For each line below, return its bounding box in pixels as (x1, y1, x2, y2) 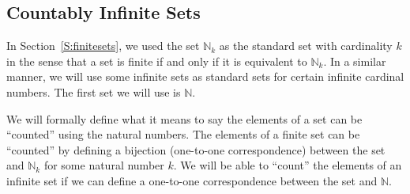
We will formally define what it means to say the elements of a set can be (6, 110, 363, 127)
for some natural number (43, 157, 164, 173)
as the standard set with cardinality (219, 37, 393, 54)
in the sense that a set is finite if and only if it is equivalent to (6, 52, 307, 69)
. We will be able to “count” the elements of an (173, 157, 402, 173)
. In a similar (323, 52, 386, 69)
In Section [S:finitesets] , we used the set (6, 37, 200, 54)
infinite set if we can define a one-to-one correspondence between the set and (6, 172, 378, 188)
